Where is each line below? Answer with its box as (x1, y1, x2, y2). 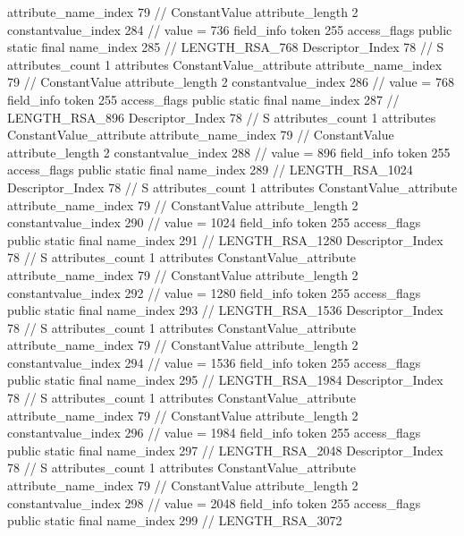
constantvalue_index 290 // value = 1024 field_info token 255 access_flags (7, 213, 421, 232)
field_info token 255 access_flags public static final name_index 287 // (7, 89, 400, 108)
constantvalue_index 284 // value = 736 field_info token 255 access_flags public (7, 20, 452, 38)
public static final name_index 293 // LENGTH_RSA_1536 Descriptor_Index (7, 301, 443, 319)
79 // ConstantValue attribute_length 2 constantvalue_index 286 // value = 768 (7, 72, 454, 91)
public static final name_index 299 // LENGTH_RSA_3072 (7, 511, 342, 530)
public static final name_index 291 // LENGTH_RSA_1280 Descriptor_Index (7, 230, 443, 249)
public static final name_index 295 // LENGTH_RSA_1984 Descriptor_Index (7, 370, 443, 389)
